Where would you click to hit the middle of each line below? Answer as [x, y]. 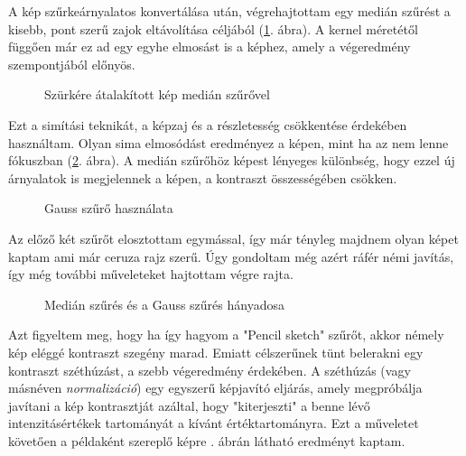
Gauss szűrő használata [109, 208]
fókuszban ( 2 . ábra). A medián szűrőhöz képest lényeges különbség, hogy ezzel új [232, 160]
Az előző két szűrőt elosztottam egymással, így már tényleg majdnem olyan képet [233, 238]
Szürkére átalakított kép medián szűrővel [157, 94]
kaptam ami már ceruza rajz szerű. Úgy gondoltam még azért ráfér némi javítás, [231, 256]
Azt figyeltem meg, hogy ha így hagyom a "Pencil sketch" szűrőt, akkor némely [226, 335]
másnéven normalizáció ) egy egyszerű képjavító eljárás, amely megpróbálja [215, 388]
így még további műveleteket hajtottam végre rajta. [151, 274]
